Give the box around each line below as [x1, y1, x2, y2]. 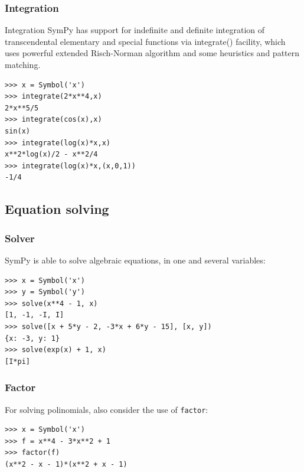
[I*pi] [5, 357, 30, 366]
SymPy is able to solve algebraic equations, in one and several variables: [5, 253, 266, 266]
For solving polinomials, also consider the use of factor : [5, 403, 208, 415]
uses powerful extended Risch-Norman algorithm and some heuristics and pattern [5, 47, 300, 59]
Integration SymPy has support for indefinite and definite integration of [5, 24, 265, 36]
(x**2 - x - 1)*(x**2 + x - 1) [5, 460, 128, 468]
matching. [5, 58, 41, 70]
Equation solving [5, 200, 109, 218]
